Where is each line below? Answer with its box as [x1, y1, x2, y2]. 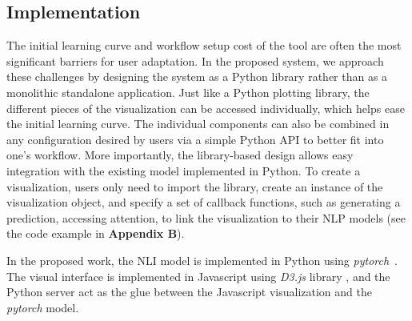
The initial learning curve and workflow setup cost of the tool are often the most [6, 37, 402, 54]
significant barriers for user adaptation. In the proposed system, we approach [6, 52, 384, 69]
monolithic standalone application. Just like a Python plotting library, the [6, 83, 370, 100]
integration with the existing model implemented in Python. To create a [6, 162, 361, 179]
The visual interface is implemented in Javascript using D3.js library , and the [6, 267, 390, 284]
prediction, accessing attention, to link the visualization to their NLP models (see [6, 209, 406, 226]
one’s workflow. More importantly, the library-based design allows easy [6, 146, 354, 163]
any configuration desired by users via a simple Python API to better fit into [6, 130, 384, 147]
